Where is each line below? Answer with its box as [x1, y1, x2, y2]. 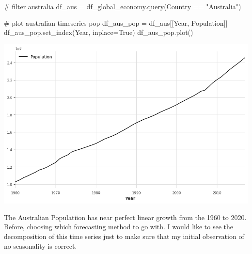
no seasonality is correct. [4, 240, 77, 251]
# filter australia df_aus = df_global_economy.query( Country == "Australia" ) [4, 1, 241, 11]
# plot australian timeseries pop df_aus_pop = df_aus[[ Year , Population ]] [4, 17, 228, 28]
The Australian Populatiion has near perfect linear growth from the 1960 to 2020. [4, 212, 247, 222]
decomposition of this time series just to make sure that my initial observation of [4, 231, 244, 241]
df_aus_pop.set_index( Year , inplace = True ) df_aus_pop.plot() [4, 27, 193, 37]
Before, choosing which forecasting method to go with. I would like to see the [4, 222, 233, 232]
